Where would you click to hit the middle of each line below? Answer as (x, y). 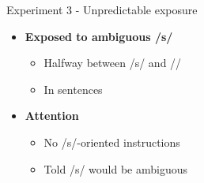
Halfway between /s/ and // (113, 63)
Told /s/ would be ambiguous (115, 168)
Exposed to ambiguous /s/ (99, 36)
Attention (52, 116)
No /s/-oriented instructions (112, 142)
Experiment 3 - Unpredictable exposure (102, 9)
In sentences (73, 89)
